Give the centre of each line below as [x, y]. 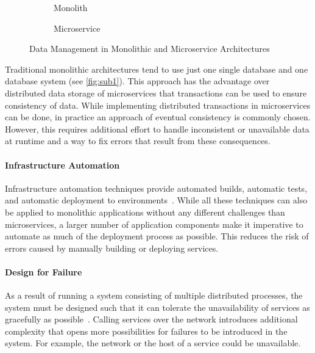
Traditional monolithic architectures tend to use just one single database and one [157, 69]
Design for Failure [44, 271]
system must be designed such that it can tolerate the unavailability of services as [157, 307]
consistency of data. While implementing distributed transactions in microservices [158, 105]
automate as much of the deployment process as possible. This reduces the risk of [157, 236]
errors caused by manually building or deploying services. [112, 248]
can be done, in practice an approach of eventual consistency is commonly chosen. [158, 117]
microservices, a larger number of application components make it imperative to [154, 224]
